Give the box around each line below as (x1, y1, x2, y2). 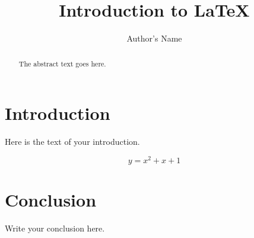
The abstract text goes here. (18, 58, 106, 68)
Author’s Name (126, 32, 182, 45)
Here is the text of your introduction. (5, 135, 140, 148)
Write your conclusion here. (5, 221, 105, 234)
